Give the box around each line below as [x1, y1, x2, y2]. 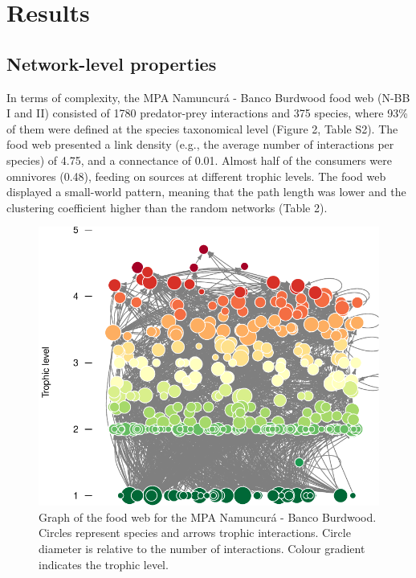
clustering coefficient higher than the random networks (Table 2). [6, 199, 328, 215]
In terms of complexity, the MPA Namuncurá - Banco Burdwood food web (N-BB [6, 88, 410, 105]
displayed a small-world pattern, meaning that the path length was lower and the [6, 183, 406, 200]
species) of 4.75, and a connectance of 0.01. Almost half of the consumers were [6, 151, 392, 168]
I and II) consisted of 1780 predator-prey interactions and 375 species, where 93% [6, 105, 408, 121]
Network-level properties [6, 51, 217, 76]
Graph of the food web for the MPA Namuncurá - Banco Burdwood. [39, 508, 377, 525]
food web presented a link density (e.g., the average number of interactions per [6, 136, 394, 153]
